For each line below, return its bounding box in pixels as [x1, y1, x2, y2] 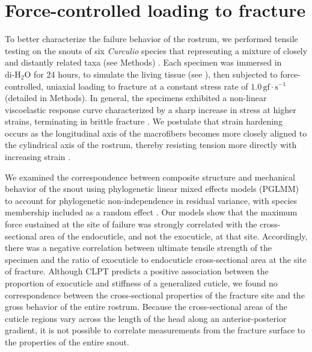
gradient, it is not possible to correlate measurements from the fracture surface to [5, 324, 305, 336]
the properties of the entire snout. [5, 335, 129, 348]
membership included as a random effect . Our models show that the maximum [5, 206, 298, 218]
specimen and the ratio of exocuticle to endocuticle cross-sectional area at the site [5, 253, 307, 265]
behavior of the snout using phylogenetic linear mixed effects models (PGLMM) [5, 182, 299, 195]
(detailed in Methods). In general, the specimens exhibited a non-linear [5, 91, 267, 104]
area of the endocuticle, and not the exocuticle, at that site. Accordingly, [39, 229, 308, 242]
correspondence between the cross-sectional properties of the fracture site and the [5, 288, 305, 301]
